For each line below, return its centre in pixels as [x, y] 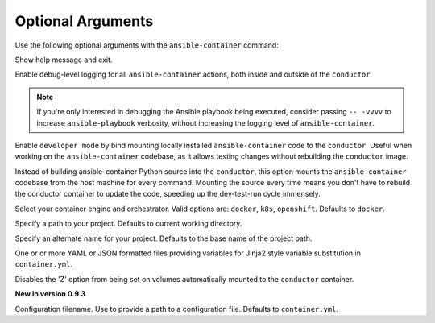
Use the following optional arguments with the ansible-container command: [147, 45]
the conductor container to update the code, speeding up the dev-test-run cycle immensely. [168, 194]
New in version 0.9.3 [50, 294]
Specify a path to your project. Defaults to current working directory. [128, 224]
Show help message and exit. [64, 60]
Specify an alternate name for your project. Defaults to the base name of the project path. [164, 238]
